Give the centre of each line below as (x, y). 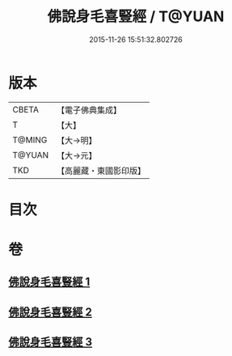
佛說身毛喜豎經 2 (51, 312)
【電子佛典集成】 (89, 110)
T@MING (30, 140)
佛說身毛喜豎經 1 (49, 282)
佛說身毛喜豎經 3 (51, 342)
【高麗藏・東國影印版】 (101, 171)
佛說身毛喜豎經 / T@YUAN (136, 17)
